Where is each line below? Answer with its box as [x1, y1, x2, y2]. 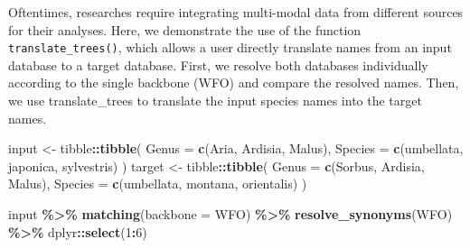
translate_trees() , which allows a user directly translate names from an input [8, 38, 452, 57]
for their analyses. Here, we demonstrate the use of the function [8, 20, 362, 39]
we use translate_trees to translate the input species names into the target [8, 91, 422, 110]
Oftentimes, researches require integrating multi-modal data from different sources [8, 3, 464, 21]
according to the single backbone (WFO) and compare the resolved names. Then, [8, 73, 459, 92]
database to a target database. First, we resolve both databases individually [8, 55, 428, 74]
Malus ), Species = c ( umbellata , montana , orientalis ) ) [8, 174, 307, 193]
